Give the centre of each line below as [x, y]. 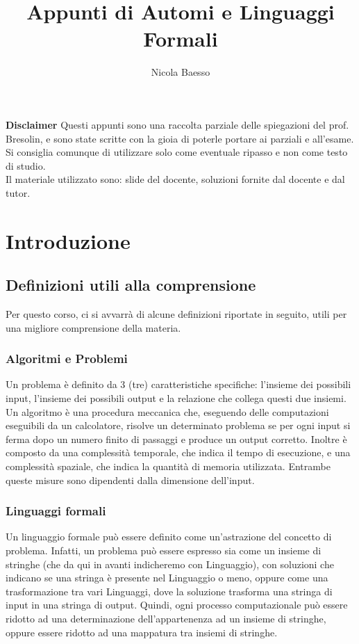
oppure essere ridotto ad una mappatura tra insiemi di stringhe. [142, 632]
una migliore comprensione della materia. [93, 327]
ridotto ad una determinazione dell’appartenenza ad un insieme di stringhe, [166, 618]
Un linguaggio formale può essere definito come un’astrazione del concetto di [169, 537]
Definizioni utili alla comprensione [131, 285]
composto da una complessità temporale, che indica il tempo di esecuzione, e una [178, 452]
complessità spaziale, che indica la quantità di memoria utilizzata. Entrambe [168, 466]
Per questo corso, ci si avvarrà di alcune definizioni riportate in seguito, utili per [176, 314]
